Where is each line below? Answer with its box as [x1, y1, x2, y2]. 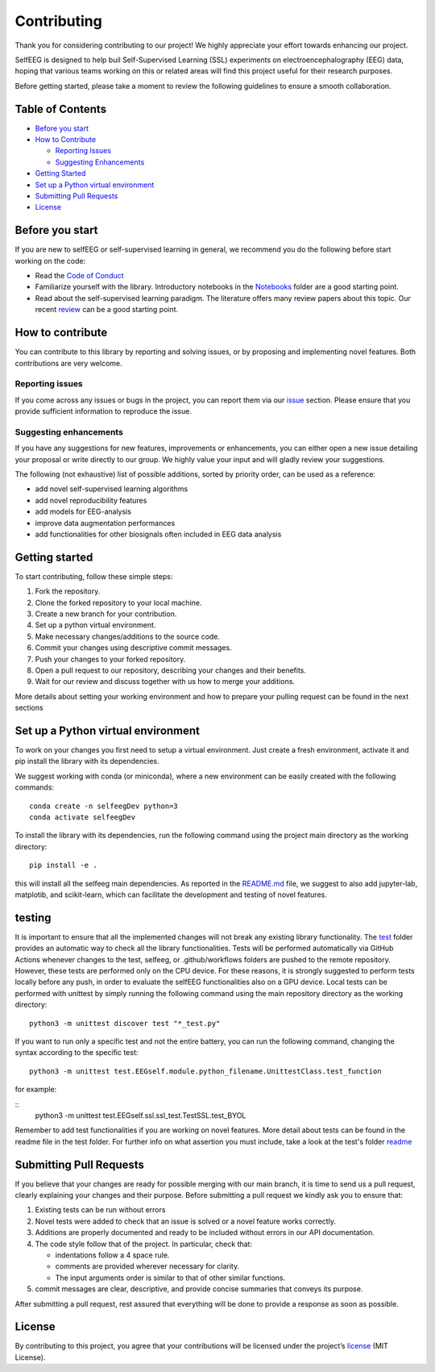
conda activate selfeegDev [29, 812, 136, 822]
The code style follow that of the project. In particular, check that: [35, 1239, 253, 1249]
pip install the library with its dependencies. [14, 757, 160, 766]
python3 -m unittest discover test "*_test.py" [29, 1019, 221, 1028]
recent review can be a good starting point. [35, 305, 179, 315]
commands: [14, 782, 55, 792]
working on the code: [14, 256, 86, 265]
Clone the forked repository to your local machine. [35, 598, 202, 607]
